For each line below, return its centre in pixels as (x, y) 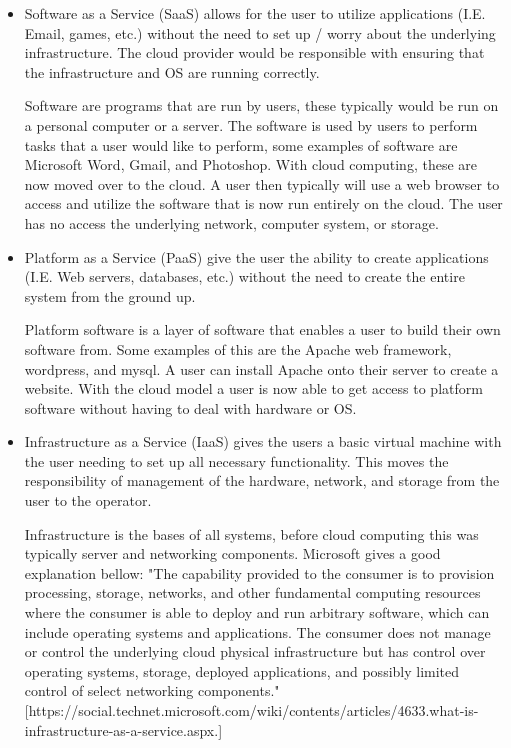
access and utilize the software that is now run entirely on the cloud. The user (263, 203)
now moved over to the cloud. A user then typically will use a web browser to (262, 183)
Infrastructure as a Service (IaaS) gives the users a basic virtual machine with (263, 441)
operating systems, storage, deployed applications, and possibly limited (242, 670)
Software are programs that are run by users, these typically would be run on (261, 105)
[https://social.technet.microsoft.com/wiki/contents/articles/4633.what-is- (251, 710)
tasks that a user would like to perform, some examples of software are (241, 144)
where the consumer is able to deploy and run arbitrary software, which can (257, 612)
